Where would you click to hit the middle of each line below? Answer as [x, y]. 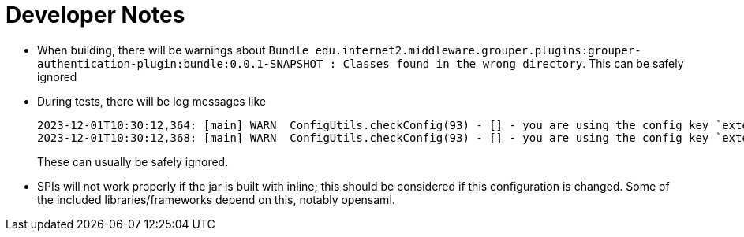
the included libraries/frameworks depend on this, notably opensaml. [216, 199]
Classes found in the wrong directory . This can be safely [513, 63]
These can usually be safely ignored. [133, 161]
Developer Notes [95, 15]
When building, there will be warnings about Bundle [173, 50]
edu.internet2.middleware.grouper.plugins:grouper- [478, 50]
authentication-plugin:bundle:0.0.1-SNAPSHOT [180, 63]
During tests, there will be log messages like [151, 101]
